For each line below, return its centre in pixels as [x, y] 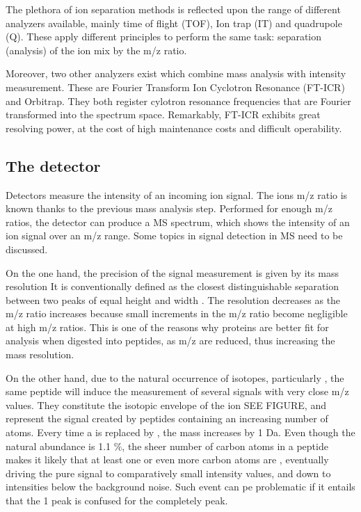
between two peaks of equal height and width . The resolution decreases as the [173, 299]
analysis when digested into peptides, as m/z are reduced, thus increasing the [170, 341]
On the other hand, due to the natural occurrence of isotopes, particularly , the [175, 377]
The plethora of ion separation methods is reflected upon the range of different [173, 9]
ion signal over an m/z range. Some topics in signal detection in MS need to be [174, 235]
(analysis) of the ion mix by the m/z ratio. [96, 50]
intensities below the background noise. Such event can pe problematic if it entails [180, 487]
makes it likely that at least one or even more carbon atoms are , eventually [167, 459]
